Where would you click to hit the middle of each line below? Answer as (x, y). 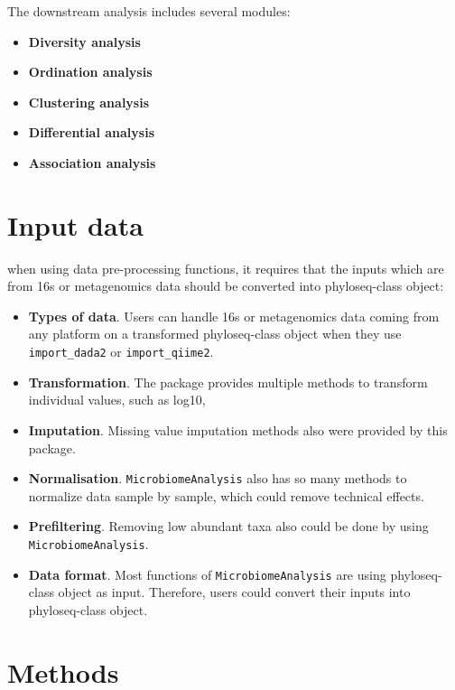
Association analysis (92, 162)
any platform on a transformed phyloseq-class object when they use (215, 334)
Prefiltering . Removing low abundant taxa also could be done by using (228, 526)
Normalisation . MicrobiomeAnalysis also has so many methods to (218, 478)
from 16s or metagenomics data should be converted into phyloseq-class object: (226, 286)
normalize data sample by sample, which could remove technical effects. (226, 495)
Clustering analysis (89, 102)
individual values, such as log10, (117, 400)
